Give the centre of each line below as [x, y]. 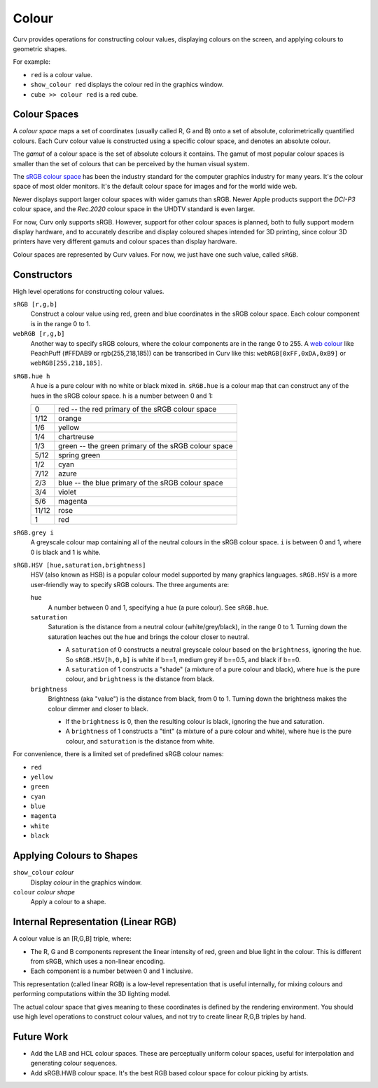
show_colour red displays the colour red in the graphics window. [127, 85]
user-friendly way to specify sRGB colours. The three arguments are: [130, 584]
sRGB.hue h [31, 376]
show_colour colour [43, 873]
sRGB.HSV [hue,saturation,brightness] [79, 565]
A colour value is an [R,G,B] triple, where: [72, 939]
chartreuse [76, 436]
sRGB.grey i [33, 532]
